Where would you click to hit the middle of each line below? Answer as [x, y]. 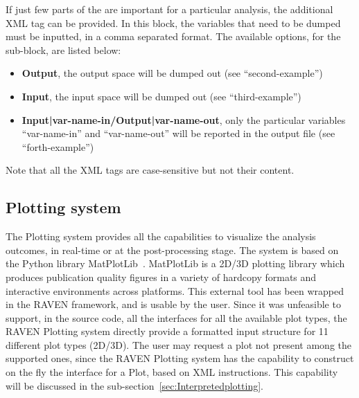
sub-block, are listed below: [63, 49]
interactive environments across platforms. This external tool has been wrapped [175, 290]
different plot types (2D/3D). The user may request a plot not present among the [178, 344]
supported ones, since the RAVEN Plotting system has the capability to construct [180, 358]
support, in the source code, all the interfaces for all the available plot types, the [176, 317]
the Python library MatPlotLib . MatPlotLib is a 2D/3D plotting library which [175, 263]
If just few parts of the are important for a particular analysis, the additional [169, 9]
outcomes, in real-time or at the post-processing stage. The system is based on [172, 250]
